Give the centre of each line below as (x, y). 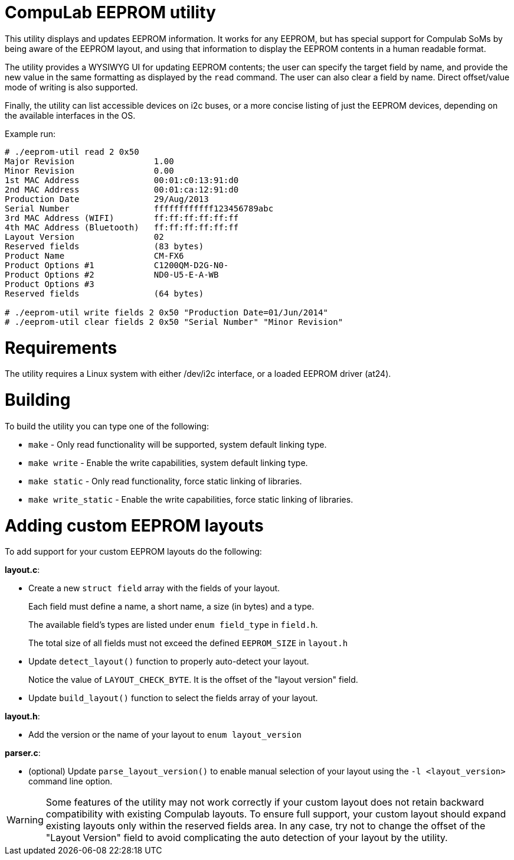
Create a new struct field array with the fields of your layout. (154, 588)
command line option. (71, 781)
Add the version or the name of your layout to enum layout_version (165, 735)
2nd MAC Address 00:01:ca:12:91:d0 (122, 189)
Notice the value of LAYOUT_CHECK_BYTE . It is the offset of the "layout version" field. (193, 680)
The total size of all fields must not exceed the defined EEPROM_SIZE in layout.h (188, 643)
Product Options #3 (50, 284)
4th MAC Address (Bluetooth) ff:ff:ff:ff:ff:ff (122, 227)
